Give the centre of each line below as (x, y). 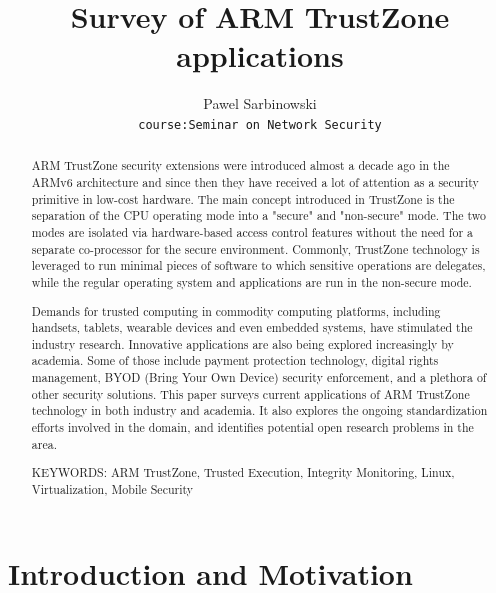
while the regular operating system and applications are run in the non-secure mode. (251, 281)
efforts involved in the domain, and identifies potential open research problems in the (252, 427)
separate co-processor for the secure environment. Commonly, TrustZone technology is (255, 248)
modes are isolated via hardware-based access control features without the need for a (252, 231)
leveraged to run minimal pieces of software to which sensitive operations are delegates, (258, 265)
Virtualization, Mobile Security (112, 488)
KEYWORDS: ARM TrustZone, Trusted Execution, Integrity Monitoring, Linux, (243, 472)
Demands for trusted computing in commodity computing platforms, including (236, 310)
